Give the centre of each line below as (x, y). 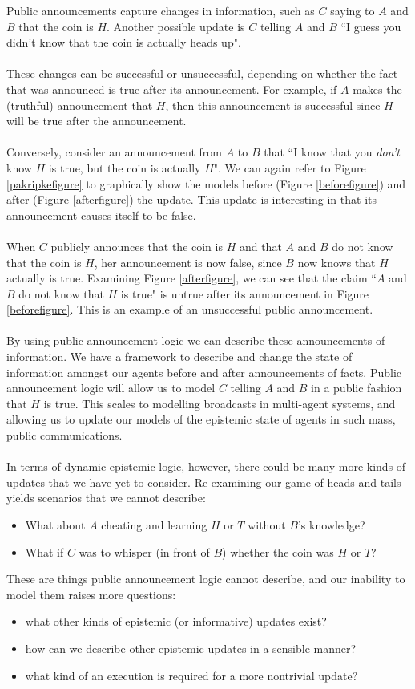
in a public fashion (357, 388)
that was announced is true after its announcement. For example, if (172, 89)
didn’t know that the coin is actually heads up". (124, 42)
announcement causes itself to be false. (101, 215)
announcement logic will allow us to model (111, 388)
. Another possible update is (176, 26)
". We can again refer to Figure (290, 167)
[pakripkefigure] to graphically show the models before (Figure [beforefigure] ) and (206, 183)
